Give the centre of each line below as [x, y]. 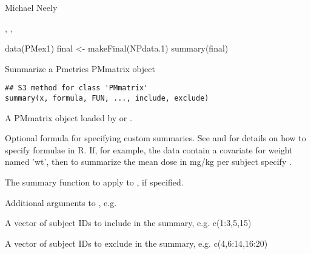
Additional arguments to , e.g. [61, 202]
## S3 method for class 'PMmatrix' [77, 88]
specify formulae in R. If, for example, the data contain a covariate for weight [149, 149]
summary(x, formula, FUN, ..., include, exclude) [107, 99]
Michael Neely [31, 7]
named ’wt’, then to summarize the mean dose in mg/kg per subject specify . [148, 162]
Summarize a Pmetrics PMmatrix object [80, 68]
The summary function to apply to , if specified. [94, 182]
